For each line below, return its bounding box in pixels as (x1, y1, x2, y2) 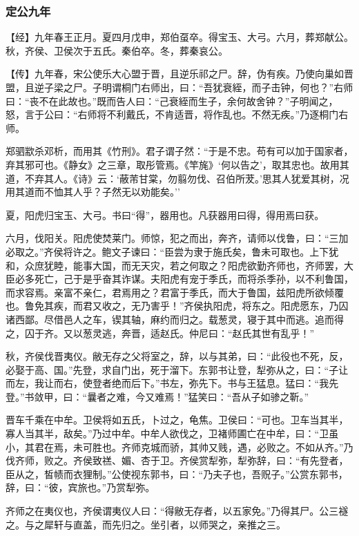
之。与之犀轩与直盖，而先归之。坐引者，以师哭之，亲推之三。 (6, 517, 286, 531)
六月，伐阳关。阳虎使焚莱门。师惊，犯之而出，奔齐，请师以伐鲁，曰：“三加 (6, 231, 349, 245)
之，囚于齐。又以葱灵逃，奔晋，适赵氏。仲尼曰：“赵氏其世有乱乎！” (6, 325, 315, 340)
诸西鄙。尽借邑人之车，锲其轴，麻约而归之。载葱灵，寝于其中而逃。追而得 (6, 312, 344, 326)
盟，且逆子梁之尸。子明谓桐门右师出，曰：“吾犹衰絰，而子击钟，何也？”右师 (6, 80, 353, 94)
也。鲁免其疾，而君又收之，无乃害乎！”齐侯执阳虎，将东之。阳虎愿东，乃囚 (6, 298, 349, 313)
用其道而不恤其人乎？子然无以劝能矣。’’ (6, 184, 180, 199)
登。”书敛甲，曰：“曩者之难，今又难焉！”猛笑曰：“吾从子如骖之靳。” (6, 389, 309, 403)
